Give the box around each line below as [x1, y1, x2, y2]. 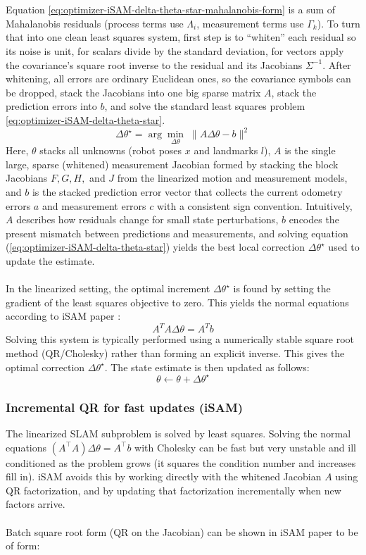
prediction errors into [6, 99, 97, 113]
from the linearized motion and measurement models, [117, 170, 348, 185]
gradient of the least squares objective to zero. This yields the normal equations [6, 294, 349, 309]
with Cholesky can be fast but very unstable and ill [134, 439, 356, 454]
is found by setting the [233, 281, 331, 296]
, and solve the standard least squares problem [104, 99, 305, 113]
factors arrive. [6, 497, 65, 511]
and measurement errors [42, 198, 146, 213]
